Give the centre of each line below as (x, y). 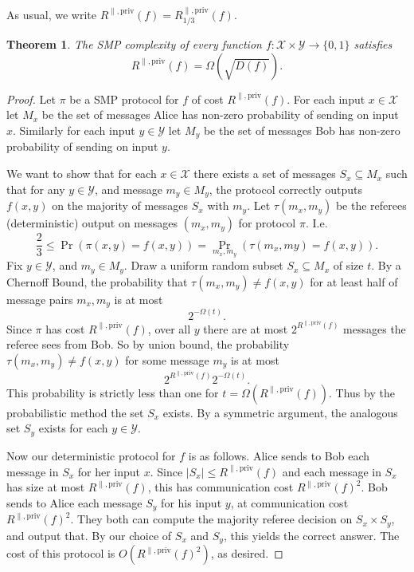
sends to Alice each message (74, 502)
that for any (36, 189)
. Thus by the (362, 392)
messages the (375, 328)
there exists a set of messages (265, 174)
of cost (207, 99)
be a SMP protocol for (124, 99)
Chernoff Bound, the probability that (97, 281)
